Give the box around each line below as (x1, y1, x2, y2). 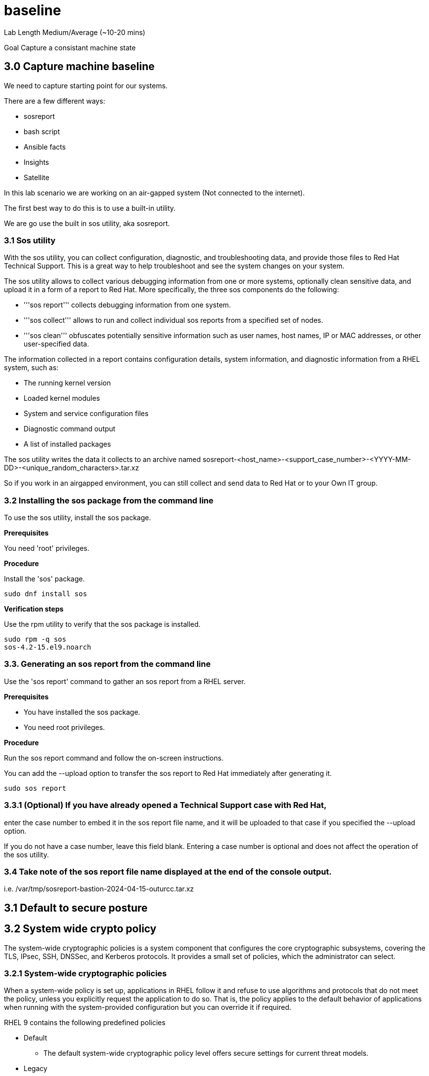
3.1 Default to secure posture (4, 901, 148, 914)
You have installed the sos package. (24, 707, 140, 716)
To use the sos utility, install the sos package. (4, 513, 151, 522)
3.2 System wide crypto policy (4, 922, 157, 935)
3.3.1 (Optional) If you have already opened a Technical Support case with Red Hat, (4, 800, 327, 810)
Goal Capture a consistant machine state (4, 43, 136, 52)
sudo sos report (4, 784, 66, 792)
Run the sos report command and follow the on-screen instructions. (4, 753, 224, 762)
